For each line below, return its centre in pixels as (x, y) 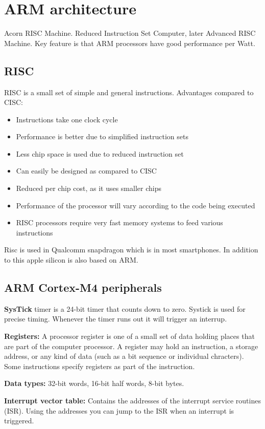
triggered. (19, 421)
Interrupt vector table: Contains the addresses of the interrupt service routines (132, 400)
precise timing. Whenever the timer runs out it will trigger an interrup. (116, 319)
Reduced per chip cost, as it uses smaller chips (89, 188)
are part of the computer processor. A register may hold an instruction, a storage (131, 346)
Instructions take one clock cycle (67, 119)
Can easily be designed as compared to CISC (86, 171)
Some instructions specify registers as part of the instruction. (100, 366)
